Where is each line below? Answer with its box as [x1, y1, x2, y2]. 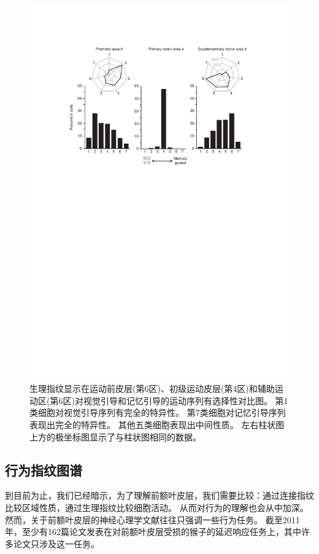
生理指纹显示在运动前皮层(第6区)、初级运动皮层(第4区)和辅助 [29, 382, 275, 395]
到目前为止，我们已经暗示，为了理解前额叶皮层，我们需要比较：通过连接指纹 [5, 489, 314, 502]
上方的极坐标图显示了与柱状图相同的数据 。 [29, 430, 201, 443]
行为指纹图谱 [5, 460, 82, 479]
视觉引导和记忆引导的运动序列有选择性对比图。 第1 [83, 394, 288, 407]
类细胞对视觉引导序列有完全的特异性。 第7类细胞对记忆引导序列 [29, 406, 286, 419]
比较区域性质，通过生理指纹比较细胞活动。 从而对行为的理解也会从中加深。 [5, 501, 309, 513]
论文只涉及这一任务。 [13, 537, 99, 550]
